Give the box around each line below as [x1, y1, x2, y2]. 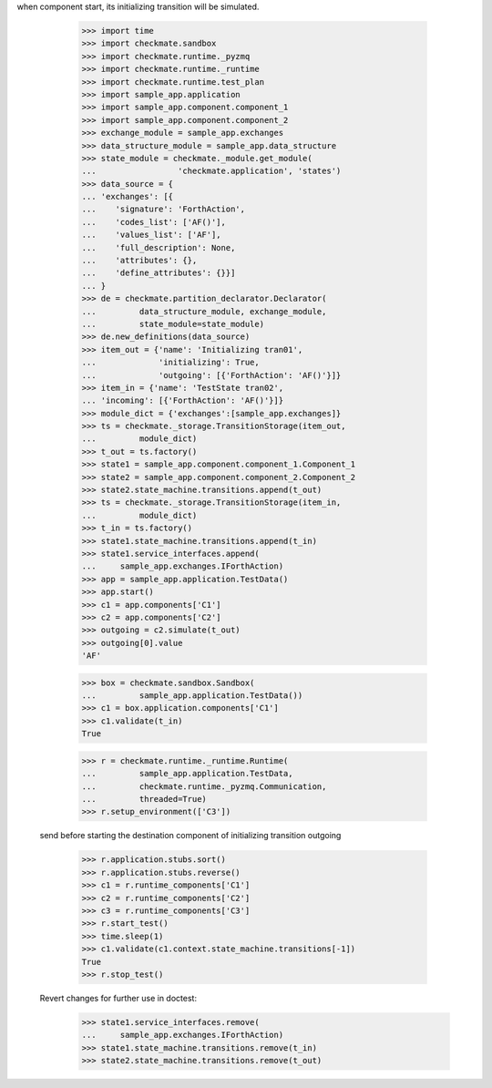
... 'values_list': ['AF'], [81, 230, 222, 241]
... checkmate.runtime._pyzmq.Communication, [81, 781, 327, 792]
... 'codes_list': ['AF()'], [81, 217, 227, 227]
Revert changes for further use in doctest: [39, 992, 198, 1003]
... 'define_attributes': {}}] [81, 268, 236, 278]
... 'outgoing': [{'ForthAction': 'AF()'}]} [81, 370, 342, 380]
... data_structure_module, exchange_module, [81, 306, 327, 316]
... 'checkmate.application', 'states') [81, 166, 342, 177]
